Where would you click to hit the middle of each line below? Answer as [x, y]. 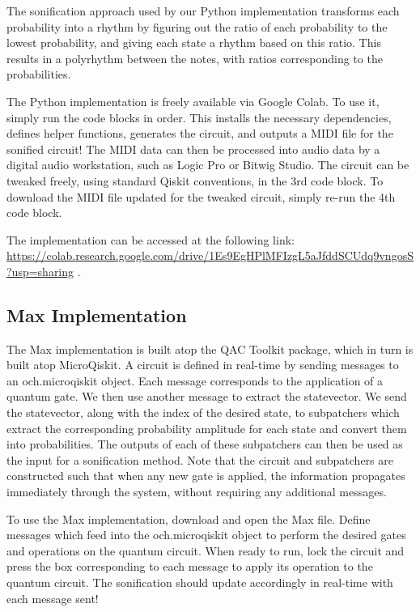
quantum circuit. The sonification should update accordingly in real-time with [200, 582]
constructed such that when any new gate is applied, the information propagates [206, 476]
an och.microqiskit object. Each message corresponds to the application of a [195, 380]
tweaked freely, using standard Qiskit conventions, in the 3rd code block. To [195, 180]
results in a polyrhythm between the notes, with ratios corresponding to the [195, 58]
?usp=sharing [40, 271]
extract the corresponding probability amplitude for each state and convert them [207, 428]
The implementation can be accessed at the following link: [151, 239]
